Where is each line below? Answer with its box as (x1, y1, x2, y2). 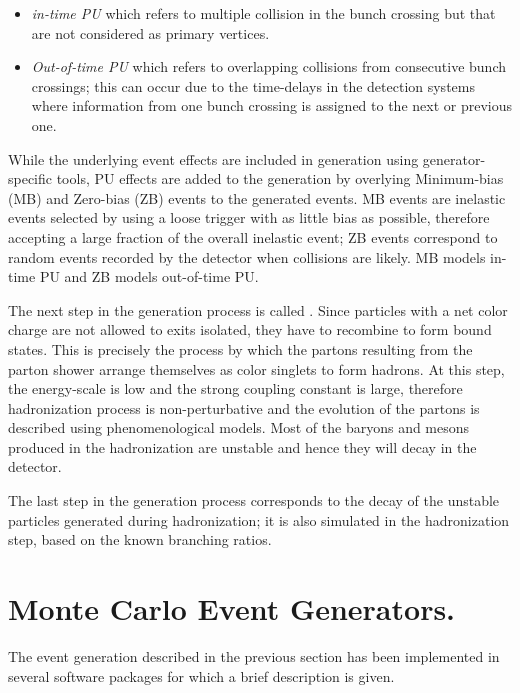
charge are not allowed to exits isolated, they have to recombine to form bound (8, 319, 492, 340)
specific (8, 168, 53, 189)
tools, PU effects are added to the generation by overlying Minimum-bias (56, 168, 504, 189)
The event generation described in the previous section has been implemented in (8, 645, 500, 666)
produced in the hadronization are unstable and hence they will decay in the (8, 436, 477, 457)
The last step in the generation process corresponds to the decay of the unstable (8, 490, 500, 511)
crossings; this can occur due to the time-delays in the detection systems (31, 75, 475, 96)
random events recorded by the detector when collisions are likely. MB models (8, 246, 486, 267)
